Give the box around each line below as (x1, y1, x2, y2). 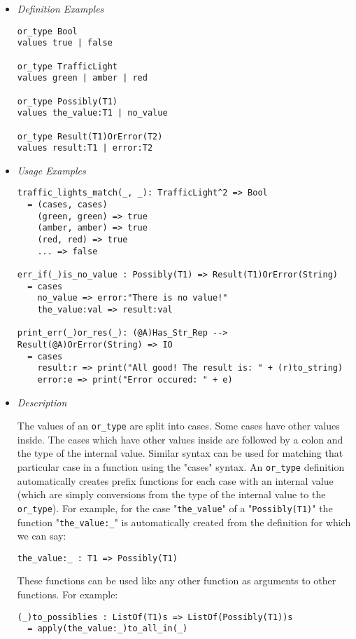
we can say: (17, 528, 66, 543)
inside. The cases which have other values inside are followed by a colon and (17, 432, 343, 446)
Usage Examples (17, 163, 86, 177)
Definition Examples (17, 1, 104, 15)
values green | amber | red (17, 73, 148, 83)
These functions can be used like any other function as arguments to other (17, 573, 336, 588)
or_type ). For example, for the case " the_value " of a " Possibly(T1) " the (17, 500, 333, 515)
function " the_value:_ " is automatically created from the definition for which (17, 514, 351, 529)
